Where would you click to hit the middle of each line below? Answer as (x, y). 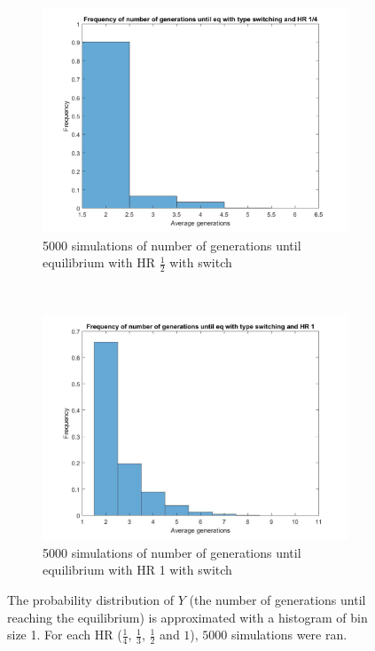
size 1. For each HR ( (65, 635)
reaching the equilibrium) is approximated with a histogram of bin (187, 617)
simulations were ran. (289, 635)
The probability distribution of (91, 599)
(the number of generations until (277, 599)
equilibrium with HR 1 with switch (137, 570)
